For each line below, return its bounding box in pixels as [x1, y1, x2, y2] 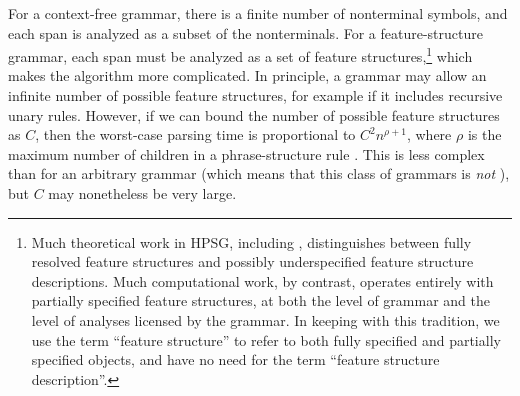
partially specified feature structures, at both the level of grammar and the [31, 290, 491, 311]
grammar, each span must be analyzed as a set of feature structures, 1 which [8, 43, 473, 66]
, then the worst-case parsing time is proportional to [35, 124, 356, 145]
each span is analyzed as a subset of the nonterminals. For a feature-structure [8, 22, 483, 43]
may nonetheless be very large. [48, 183, 237, 203]
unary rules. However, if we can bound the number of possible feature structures [8, 104, 500, 125]
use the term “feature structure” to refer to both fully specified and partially [31, 329, 501, 350]
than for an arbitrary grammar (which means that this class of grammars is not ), [8, 163, 510, 184]
